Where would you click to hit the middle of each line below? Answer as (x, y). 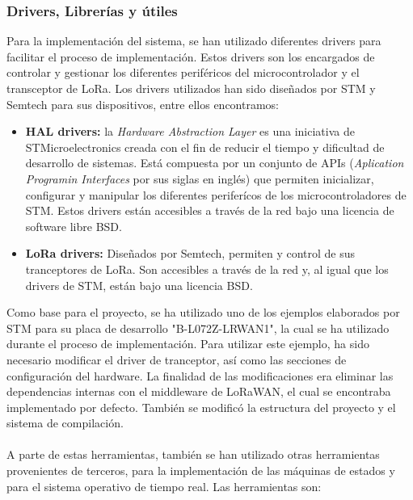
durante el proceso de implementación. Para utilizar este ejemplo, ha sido (188, 344)
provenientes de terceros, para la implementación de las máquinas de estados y (201, 471)
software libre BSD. (74, 226)
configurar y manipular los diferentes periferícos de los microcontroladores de (216, 194)
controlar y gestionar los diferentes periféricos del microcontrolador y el (183, 72)
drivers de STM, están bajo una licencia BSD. (139, 285)
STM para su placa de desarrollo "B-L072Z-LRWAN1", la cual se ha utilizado (198, 328)
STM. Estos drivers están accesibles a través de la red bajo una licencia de (210, 210)
